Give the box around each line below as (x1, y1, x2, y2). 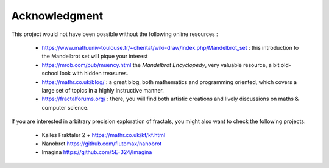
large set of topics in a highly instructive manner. (41, 86, 164, 94)
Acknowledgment (11, 9, 104, 23)
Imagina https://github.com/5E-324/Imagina (41, 149, 152, 156)
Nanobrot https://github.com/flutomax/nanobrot (41, 140, 162, 147)
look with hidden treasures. (60, 70, 129, 77)
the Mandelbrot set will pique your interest (41, 52, 148, 60)
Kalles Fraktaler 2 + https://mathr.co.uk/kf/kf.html (41, 131, 166, 139)
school (41, 70, 59, 77)
